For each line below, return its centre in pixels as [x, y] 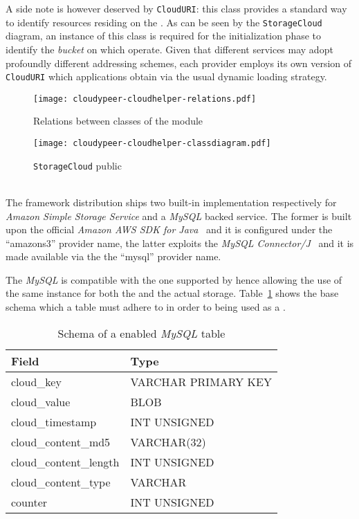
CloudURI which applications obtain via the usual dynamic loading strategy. [166, 76]
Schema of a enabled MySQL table [141, 333]
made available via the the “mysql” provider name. [113, 256]
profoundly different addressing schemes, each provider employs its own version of [179, 63]
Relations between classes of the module [118, 121]
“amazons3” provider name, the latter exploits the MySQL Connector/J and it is [180, 243]
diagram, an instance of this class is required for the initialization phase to [164, 36]
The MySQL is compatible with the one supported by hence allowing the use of [174, 279]
